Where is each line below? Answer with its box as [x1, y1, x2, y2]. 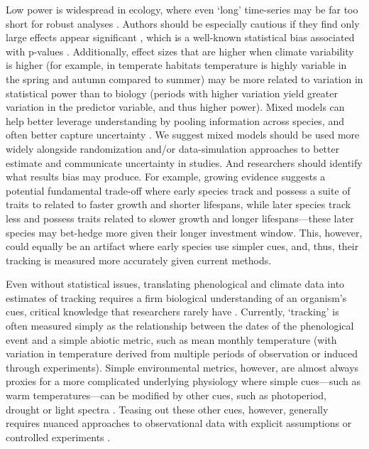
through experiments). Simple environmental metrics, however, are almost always [6, 359, 359, 374]
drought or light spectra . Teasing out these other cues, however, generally [6, 401, 329, 416]
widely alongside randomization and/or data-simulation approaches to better [6, 141, 340, 156]
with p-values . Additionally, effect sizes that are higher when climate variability [6, 43, 354, 58]
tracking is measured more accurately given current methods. [6, 252, 272, 267]
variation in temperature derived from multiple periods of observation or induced [6, 346, 358, 361]
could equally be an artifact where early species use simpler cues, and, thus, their [6, 239, 359, 254]
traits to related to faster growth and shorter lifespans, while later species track [6, 197, 351, 212]
